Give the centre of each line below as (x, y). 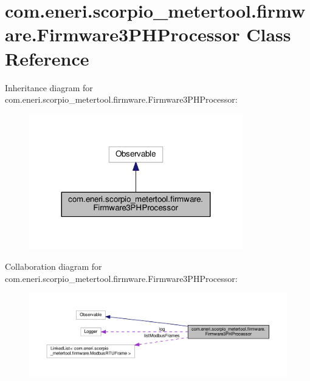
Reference (47, 58)
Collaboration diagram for (53, 266)
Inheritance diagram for (49, 87)
